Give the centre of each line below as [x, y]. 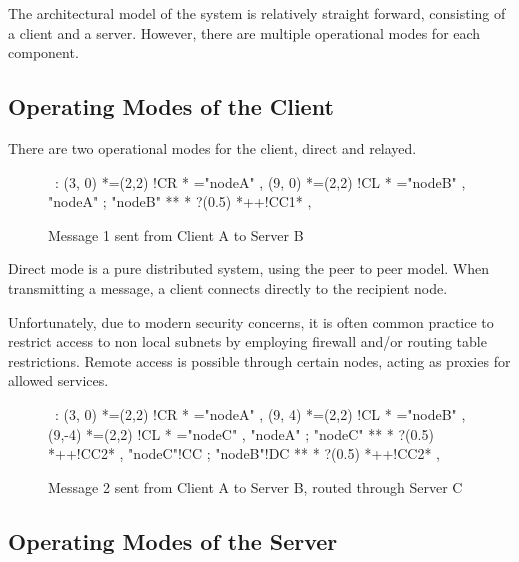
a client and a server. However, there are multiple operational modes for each [244, 32]
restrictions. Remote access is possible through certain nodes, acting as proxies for [259, 360]
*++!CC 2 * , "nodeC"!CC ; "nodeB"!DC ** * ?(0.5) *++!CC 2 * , [244, 453]
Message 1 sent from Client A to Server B [176, 234]
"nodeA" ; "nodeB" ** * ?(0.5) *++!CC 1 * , [180, 201]
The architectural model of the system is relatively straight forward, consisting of [257, 13]
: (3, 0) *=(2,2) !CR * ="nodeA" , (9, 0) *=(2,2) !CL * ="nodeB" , [260, 181]
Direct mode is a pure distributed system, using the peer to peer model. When [249, 268]
